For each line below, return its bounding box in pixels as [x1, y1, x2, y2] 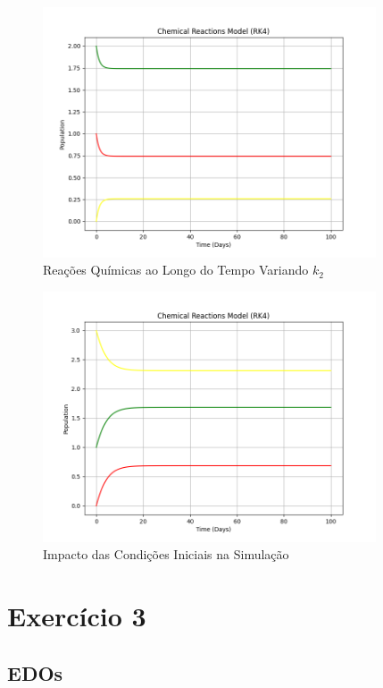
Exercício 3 [7, 598, 146, 634]
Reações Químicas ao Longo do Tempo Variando [43, 260, 309, 279]
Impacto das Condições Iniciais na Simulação [43, 545, 289, 564]
